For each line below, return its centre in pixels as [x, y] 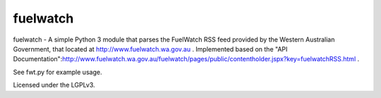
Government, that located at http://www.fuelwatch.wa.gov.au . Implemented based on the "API [150, 49]
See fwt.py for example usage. [58, 72]
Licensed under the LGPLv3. [54, 85]
